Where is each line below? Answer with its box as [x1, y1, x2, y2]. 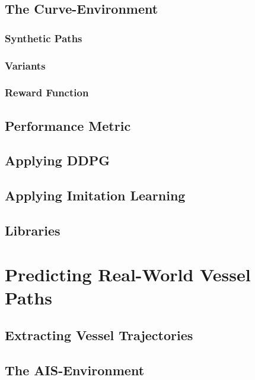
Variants [5, 58, 46, 73]
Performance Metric [5, 116, 131, 134]
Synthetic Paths [5, 30, 82, 45]
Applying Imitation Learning [5, 186, 186, 205]
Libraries [5, 221, 60, 240]
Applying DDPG [5, 151, 110, 169]
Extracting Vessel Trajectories [5, 326, 193, 344]
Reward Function [5, 85, 89, 100]
